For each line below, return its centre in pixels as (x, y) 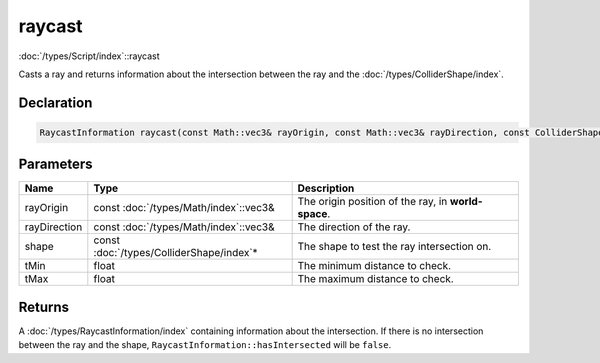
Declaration (55, 102)
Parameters (55, 164)
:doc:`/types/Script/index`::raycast (89, 56)
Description (326, 188)
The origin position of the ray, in (372, 202)
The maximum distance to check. (375, 279)
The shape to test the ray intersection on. (394, 247)
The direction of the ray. (354, 227)
